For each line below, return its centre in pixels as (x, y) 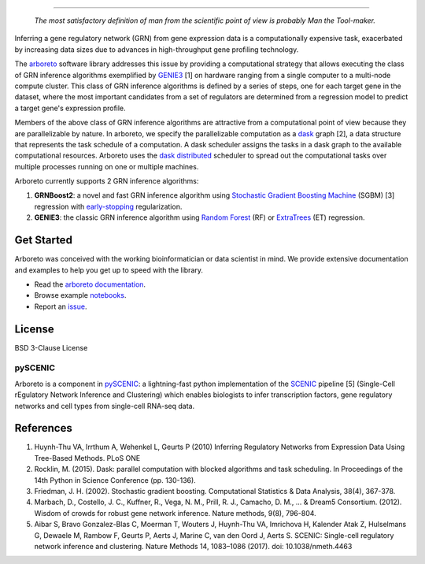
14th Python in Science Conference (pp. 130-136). (115, 480)
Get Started (43, 240)
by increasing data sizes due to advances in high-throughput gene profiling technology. (157, 49)
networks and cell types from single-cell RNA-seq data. (105, 406)
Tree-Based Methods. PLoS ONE (87, 458)
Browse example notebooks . (80, 295)
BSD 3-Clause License (51, 347)
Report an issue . (61, 306)
